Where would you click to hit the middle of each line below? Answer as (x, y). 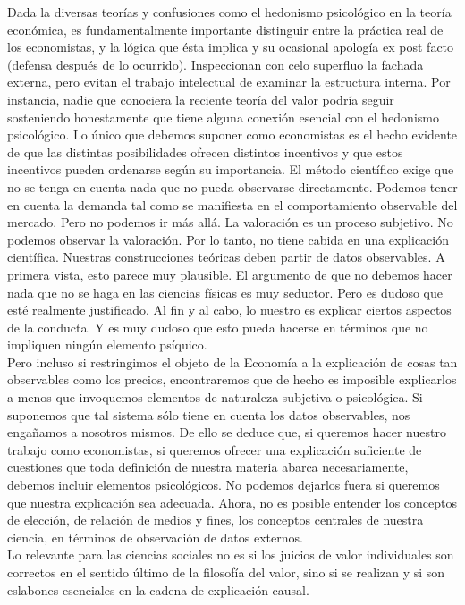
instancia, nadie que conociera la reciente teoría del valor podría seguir (201, 99)
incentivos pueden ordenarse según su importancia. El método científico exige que (231, 169)
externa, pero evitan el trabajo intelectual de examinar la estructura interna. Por (229, 82)
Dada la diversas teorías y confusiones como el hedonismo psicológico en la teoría (229, 12)
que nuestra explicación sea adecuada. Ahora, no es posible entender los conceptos (232, 502)
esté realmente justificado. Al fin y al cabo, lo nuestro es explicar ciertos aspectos (229, 310)
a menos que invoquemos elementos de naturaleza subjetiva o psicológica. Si (215, 397)
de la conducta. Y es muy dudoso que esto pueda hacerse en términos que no (218, 327)
